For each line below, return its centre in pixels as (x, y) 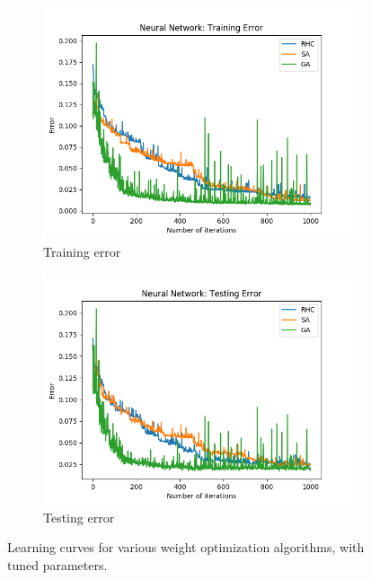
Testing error (79, 517)
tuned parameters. (57, 564)
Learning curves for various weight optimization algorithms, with (186, 547)
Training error (82, 251)
